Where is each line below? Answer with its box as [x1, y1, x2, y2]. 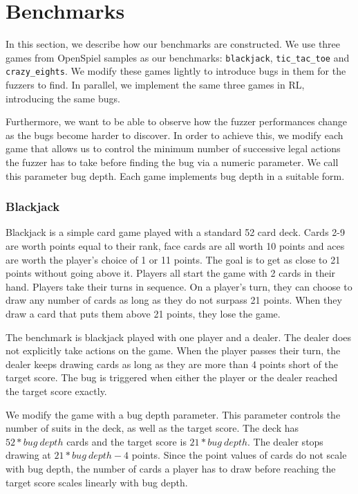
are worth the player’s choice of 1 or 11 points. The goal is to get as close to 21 [6, 252, 341, 266]
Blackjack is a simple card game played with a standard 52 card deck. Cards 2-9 [6, 225, 345, 239]
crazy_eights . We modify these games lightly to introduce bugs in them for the [6, 64, 346, 78]
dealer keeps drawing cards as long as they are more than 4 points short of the [6, 356, 338, 371]
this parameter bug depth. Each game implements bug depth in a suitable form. [6, 168, 345, 183]
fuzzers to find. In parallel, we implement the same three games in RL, [6, 77, 305, 92]
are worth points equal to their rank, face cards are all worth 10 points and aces [6, 239, 345, 253]
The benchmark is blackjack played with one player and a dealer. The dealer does [6, 329, 352, 344]
